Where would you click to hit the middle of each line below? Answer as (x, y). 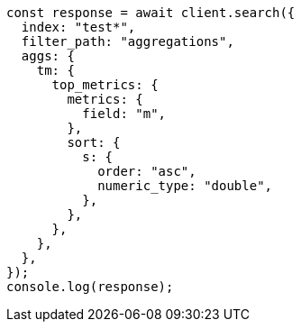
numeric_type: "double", (185, 186)
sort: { (94, 142)
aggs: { (48, 56)
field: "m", (124, 114)
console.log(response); (90, 287)
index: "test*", (78, 27)
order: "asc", (147, 171)
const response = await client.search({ (151, 13)
